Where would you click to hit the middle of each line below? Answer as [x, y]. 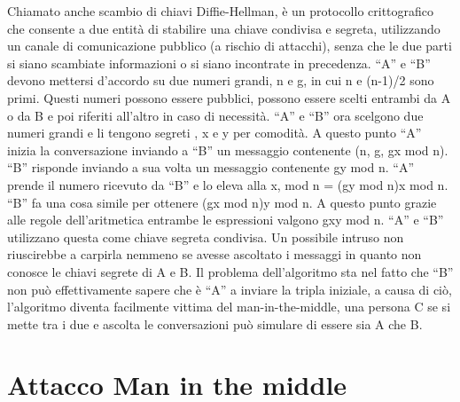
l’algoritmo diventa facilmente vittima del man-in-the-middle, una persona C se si [229, 307]
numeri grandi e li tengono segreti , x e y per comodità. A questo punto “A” [214, 133]
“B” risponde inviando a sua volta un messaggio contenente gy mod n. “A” [211, 167]
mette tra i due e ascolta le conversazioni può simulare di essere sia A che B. [215, 323]
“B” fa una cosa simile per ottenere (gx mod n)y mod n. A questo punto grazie [222, 202]
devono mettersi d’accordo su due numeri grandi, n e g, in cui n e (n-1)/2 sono [221, 80]
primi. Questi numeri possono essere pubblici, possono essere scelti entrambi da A [229, 97]
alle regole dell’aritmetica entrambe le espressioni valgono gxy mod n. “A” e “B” [226, 220]
